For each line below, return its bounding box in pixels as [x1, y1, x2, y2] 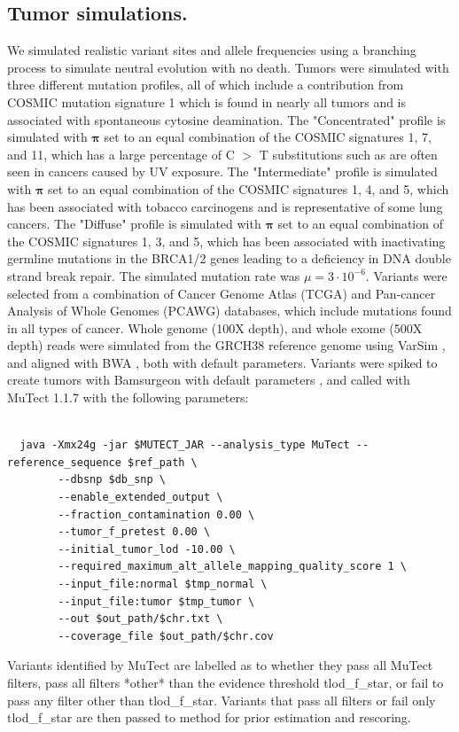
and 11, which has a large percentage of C [7, 144, 235, 163]
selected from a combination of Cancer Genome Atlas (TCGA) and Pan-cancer [7, 284, 436, 302]
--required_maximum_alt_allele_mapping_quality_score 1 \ [58, 560, 408, 573]
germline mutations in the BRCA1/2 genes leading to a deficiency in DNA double [7, 249, 451, 268]
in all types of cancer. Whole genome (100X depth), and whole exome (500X [7, 318, 423, 337]
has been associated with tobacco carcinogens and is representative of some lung [7, 197, 443, 215]
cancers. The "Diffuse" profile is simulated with [7, 214, 261, 233]
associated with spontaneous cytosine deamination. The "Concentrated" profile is [7, 110, 446, 128]
